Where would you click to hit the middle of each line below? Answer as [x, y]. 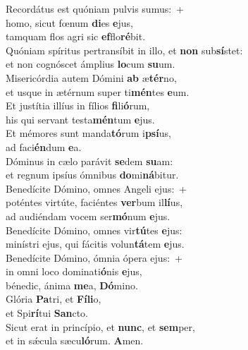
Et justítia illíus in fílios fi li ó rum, [78, 105]
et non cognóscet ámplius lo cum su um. [91, 64]
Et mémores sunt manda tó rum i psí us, [88, 133]
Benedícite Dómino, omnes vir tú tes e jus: [94, 230]
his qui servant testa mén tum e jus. [80, 119]
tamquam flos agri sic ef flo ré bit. [76, 36]
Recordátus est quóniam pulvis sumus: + [95, 8]
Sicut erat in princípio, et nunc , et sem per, [100, 326]
